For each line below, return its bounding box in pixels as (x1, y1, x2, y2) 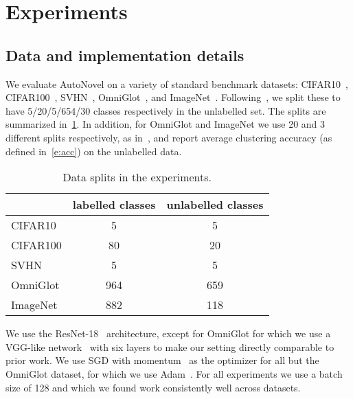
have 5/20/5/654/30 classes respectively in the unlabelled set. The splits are (5, 103, 326, 117)
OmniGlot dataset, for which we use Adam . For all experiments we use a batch (5, 366, 343, 380)
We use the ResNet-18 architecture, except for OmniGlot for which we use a (5, 326, 331, 341)
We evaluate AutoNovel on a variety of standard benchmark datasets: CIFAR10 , (5, 76, 348, 91)
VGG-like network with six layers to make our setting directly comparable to (5, 339, 334, 354)
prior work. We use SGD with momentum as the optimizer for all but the (5, 353, 319, 367)
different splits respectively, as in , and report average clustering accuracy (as (5, 130, 332, 144)
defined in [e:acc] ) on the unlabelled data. (5, 144, 182, 158)
